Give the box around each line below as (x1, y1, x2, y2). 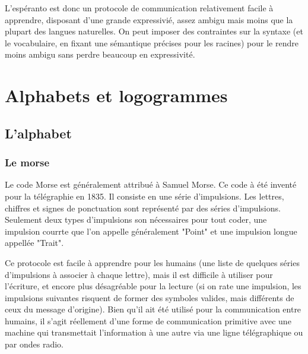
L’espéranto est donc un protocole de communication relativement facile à (5, 2, 274, 14)
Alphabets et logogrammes (5, 83, 228, 108)
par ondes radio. (5, 338, 63, 350)
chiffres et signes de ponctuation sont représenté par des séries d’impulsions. (5, 201, 281, 214)
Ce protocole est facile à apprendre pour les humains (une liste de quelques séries (5, 256, 300, 268)
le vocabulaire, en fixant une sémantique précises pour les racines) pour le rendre (5, 36, 299, 49)
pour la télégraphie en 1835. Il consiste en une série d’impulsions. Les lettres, (5, 189, 284, 202)
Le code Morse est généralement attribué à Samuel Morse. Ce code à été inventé (5, 178, 297, 191)
